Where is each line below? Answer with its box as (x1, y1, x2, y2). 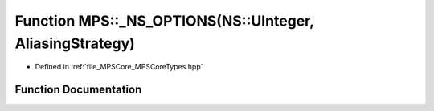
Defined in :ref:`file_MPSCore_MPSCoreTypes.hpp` (35, 62, 204, 72)
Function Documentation (14, 83, 142, 97)
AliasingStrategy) (14, 34, 136, 52)
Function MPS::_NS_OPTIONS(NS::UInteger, (14, 12, 314, 30)
